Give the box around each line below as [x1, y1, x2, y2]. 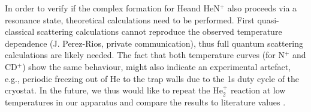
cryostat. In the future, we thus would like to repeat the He [5, 84, 223, 96]
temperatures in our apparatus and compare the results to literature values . [5, 95, 286, 108]
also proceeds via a [227, 2, 297, 14]
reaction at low [230, 84, 286, 96]
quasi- [257, 13, 279, 26]
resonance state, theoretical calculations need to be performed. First [5, 13, 255, 26]
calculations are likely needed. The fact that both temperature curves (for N [5, 49, 285, 61]
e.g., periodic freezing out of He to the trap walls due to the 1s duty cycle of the [5, 72, 300, 84]
